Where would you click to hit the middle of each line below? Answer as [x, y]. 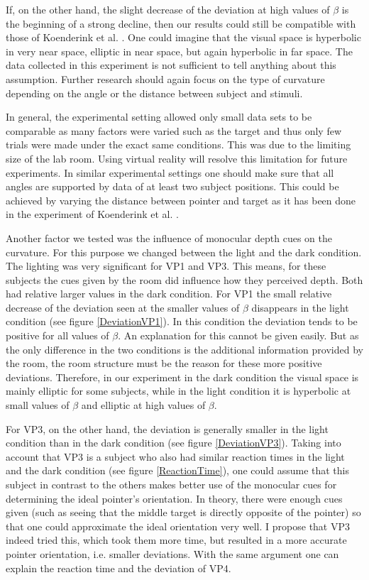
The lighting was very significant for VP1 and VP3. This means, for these [166, 266]
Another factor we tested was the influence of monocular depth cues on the [169, 237]
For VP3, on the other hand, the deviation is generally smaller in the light [167, 428]
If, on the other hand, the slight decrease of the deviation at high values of [168, 9]
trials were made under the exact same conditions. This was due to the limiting [178, 144]
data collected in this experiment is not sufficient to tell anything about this [171, 65]
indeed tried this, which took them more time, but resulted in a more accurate [176, 540]
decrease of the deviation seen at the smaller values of [123, 307]
